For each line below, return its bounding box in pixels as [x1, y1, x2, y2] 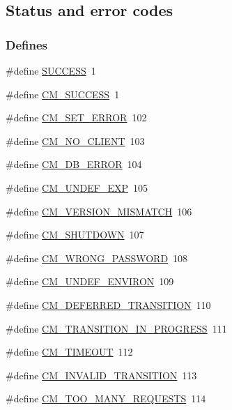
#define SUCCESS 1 [6, 63, 96, 77]
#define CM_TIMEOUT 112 [6, 344, 133, 359]
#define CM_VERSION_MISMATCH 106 [6, 204, 192, 218]
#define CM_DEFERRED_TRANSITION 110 [6, 297, 211, 312]
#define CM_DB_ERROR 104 [6, 157, 142, 172]
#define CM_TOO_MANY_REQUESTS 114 [6, 391, 206, 406]
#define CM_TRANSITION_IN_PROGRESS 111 [6, 321, 227, 335]
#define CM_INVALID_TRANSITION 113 [6, 367, 197, 382]
